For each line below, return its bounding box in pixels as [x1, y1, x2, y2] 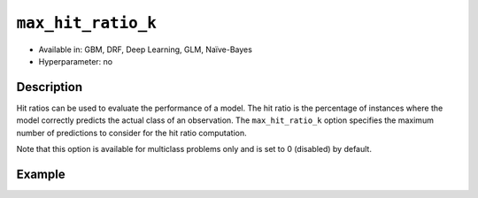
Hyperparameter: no [38, 56, 113, 66]
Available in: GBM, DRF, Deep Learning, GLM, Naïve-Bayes [38, 44, 252, 55]
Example [16, 166, 66, 181]
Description [16, 80, 83, 95]
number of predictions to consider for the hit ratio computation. [16, 127, 247, 138]
